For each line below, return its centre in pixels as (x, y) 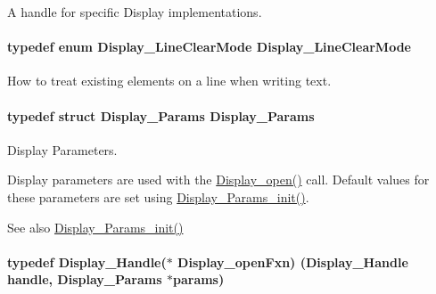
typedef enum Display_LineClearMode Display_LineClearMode (209, 47)
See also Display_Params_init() (95, 227)
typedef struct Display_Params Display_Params (161, 115)
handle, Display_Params (85, 279)
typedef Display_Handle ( (87, 261)
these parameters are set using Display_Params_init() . (158, 196)
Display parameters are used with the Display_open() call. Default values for (218, 180)
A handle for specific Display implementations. (135, 12)
